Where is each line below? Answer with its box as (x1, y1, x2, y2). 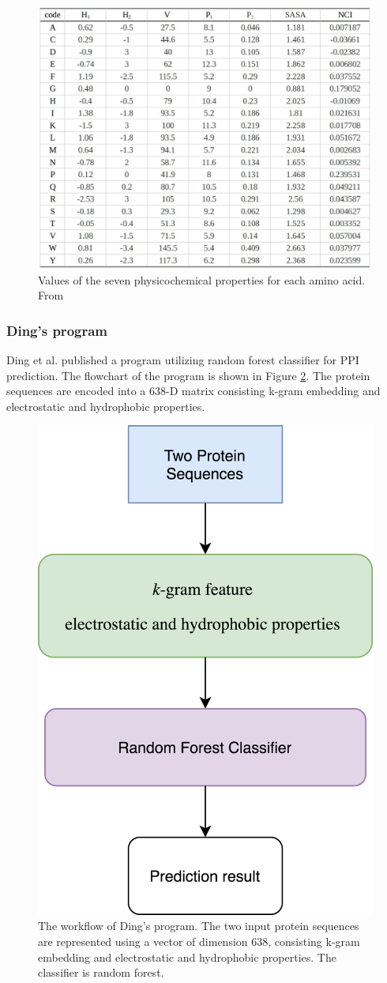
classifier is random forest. (38, 964, 164, 981)
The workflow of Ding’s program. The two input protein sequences (38, 917, 359, 934)
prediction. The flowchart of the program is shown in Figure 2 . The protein (6, 367, 370, 383)
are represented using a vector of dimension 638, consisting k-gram (38, 933, 360, 949)
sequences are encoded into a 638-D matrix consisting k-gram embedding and (6, 382, 381, 399)
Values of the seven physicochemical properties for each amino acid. (38, 271, 366, 288)
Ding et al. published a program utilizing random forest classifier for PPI (6, 352, 359, 368)
